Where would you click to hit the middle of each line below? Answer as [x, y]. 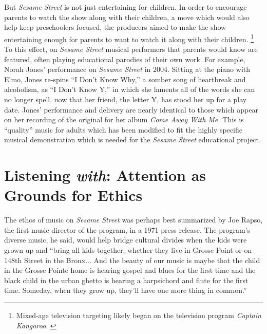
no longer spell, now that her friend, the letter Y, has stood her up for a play [126, 99]
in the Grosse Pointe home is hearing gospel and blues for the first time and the [130, 270]
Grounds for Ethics [73, 195]
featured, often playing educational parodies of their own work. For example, [125, 59]
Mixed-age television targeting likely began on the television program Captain [139, 315]
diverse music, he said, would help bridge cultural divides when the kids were [126, 240]
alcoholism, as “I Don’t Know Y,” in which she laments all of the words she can [130, 89]
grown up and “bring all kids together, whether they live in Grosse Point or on [128, 250]
